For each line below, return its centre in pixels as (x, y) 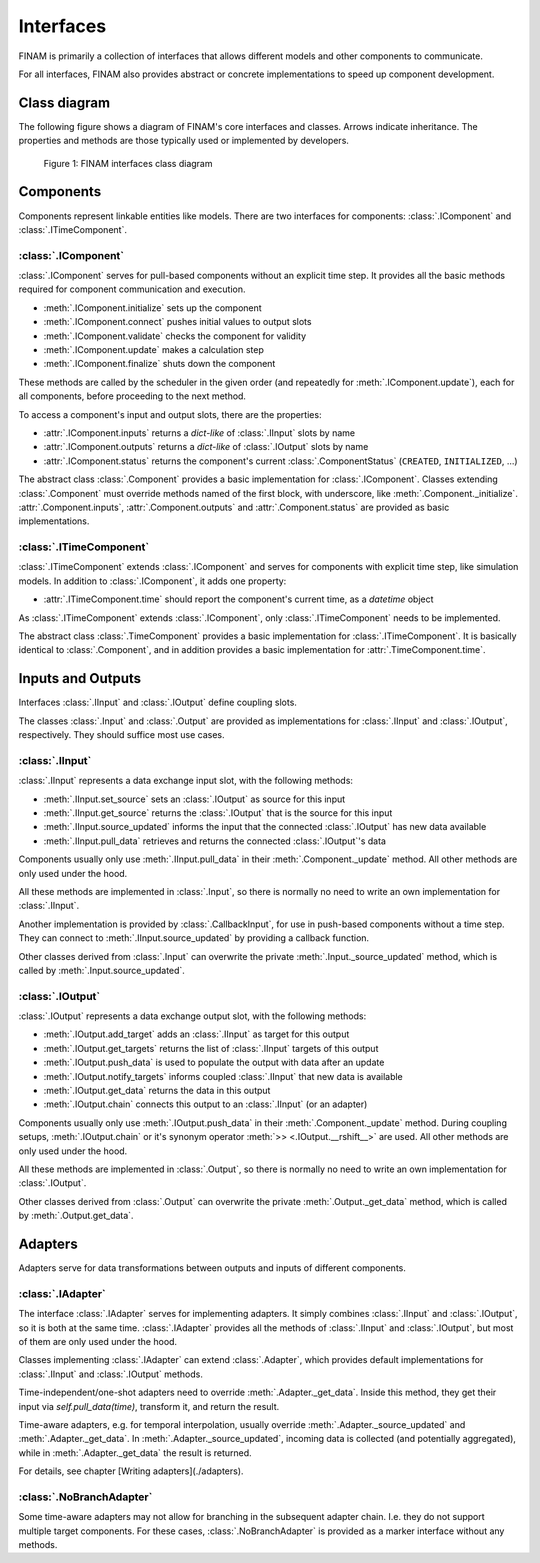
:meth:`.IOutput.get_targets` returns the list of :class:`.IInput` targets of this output (211, 1048)
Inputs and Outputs (80, 678)
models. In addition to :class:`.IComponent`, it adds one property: (152, 581)
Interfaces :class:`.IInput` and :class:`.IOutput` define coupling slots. (157, 702)
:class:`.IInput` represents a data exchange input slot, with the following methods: (186, 781)
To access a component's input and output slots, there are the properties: (170, 414)
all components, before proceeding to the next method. (132, 396)
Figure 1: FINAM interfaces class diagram (128, 163)
